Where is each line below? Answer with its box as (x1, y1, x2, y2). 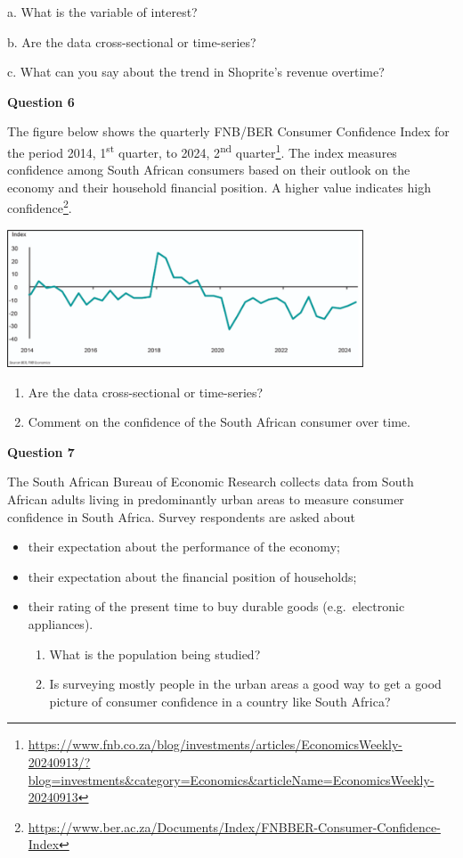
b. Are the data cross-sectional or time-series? (7, 32, 256, 51)
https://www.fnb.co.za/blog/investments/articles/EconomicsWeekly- (28, 735, 403, 754)
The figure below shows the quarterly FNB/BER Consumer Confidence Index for (7, 122, 450, 141)
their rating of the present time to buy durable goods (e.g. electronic (28, 597, 405, 616)
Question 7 (7, 442, 75, 461)
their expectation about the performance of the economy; (28, 537, 340, 556)
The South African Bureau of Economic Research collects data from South (7, 472, 414, 491)
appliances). (28, 614, 93, 633)
